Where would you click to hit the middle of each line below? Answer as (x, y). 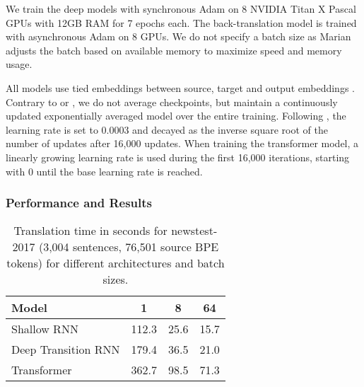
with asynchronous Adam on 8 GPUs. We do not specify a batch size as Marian (178, 36)
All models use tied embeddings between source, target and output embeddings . (180, 87)
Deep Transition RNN (66, 350)
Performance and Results (79, 203)
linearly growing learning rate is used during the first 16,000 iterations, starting (178, 157)
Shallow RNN (45, 329)
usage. (19, 64)
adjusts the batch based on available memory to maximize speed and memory (174, 50)
